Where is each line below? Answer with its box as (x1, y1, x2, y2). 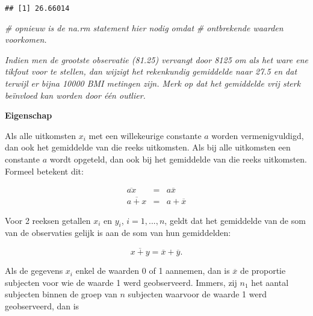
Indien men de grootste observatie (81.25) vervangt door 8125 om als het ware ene (5, 53, 308, 66)
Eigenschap (5, 109, 52, 122)
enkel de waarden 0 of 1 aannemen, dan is (75, 264, 230, 277)
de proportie (240, 264, 286, 277)
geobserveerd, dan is (5, 300, 79, 312)
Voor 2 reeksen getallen (5, 214, 91, 226)
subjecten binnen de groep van (5, 288, 117, 300)
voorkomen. (5, 33, 47, 46)
